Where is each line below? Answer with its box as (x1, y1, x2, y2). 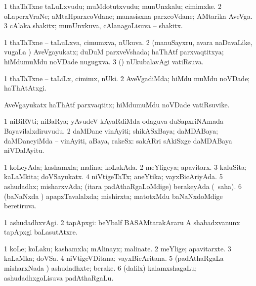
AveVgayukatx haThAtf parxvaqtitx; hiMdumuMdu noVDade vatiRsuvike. (4, 99, 230, 109)
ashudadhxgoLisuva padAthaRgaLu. (4, 272, 114, 283)
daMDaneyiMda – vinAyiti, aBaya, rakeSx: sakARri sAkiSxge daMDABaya (4, 135, 232, 145)
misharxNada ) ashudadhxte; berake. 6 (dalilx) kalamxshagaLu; (4, 263, 197, 273)
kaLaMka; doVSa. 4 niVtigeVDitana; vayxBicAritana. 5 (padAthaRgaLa (4, 253, 224, 263)
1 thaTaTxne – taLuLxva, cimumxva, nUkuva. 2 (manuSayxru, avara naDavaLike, (4, 37, 253, 47)
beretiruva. (4, 200, 37, 211)
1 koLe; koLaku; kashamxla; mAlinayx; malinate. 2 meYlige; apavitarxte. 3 (4, 243, 231, 253)
